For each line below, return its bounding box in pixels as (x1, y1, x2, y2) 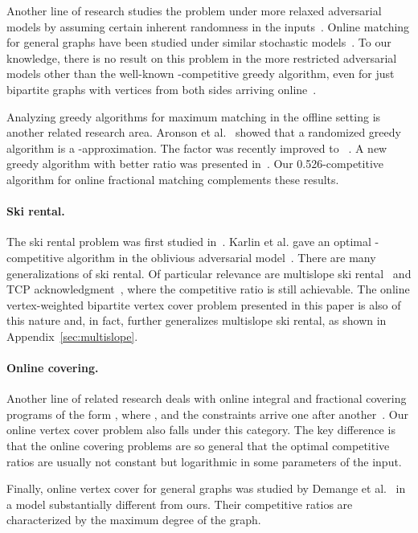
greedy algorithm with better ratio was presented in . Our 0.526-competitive (6, 155, 384, 172)
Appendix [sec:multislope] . (6, 327, 138, 344)
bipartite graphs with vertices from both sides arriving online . (6, 80, 317, 97)
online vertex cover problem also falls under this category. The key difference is (6, 421, 395, 438)
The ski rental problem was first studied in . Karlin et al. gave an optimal (6, 233, 371, 250)
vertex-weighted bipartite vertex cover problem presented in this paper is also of (6, 296, 401, 313)
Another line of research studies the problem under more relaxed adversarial (6, 2, 382, 18)
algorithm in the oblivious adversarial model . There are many (67, 248, 376, 265)
